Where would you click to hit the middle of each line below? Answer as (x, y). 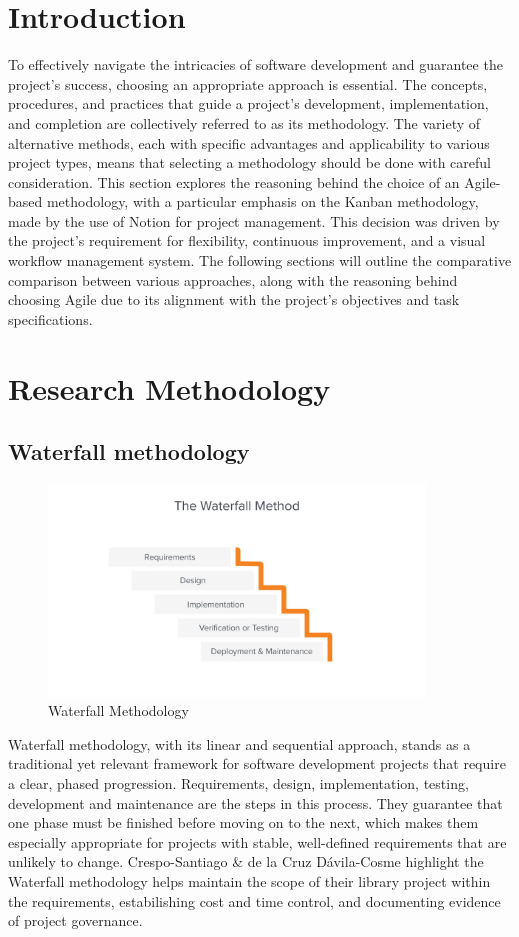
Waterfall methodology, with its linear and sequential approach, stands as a (239, 743)
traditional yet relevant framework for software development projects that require (257, 763)
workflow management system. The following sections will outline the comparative (260, 260)
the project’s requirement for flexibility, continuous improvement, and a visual (247, 240)
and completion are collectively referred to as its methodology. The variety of (244, 122)
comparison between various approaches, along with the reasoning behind (233, 279)
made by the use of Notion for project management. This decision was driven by (254, 220)
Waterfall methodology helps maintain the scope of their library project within (249, 880)
